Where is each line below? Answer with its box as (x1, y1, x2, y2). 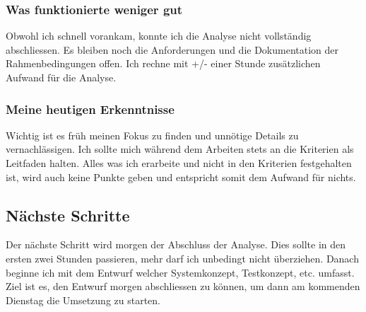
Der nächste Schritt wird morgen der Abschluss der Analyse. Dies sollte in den (6, 237, 346, 252)
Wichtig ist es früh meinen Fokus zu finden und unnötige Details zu (6, 127, 299, 142)
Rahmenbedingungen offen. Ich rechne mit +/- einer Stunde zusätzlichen (6, 56, 321, 71)
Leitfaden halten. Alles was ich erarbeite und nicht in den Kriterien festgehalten (6, 156, 352, 170)
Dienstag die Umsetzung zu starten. (6, 292, 161, 307)
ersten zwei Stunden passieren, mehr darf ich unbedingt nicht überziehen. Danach (6, 250, 359, 265)
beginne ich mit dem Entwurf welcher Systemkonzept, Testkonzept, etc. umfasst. (6, 265, 355, 279)
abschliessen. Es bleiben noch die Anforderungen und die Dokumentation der (6, 42, 339, 57)
